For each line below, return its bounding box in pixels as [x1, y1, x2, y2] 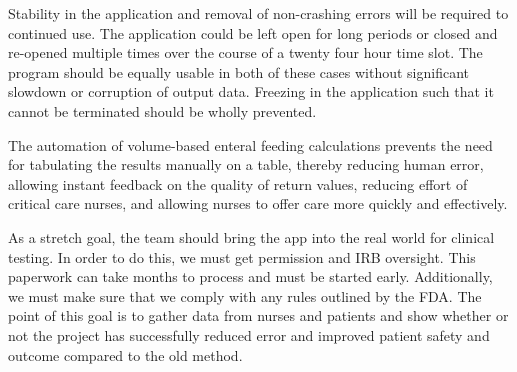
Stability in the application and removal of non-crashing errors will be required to [8, 3, 509, 23]
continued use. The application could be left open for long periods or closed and [8, 22, 498, 43]
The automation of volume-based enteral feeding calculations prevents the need [8, 134, 493, 155]
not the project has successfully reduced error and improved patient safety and [8, 324, 490, 345]
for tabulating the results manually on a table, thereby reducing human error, [8, 154, 484, 175]
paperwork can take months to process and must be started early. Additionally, [8, 266, 493, 287]
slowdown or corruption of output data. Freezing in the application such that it [8, 81, 494, 102]
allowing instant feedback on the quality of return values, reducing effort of [8, 173, 468, 194]
